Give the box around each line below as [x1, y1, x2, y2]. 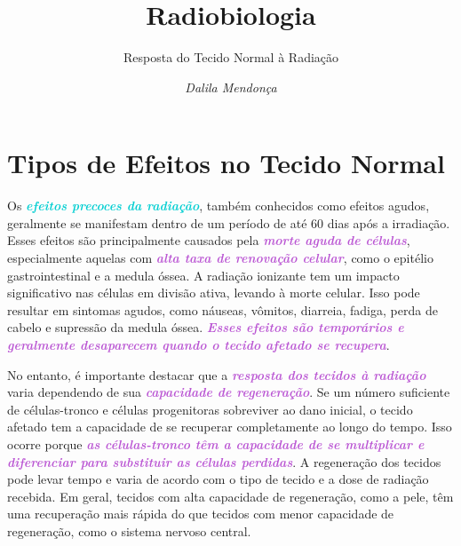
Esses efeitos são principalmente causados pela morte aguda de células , [7, 231, 410, 249]
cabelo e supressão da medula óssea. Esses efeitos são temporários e [7, 318, 404, 336]
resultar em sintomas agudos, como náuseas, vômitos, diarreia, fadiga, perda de [7, 300, 438, 319]
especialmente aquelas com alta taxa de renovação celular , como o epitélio [7, 249, 433, 267]
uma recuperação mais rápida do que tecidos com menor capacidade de [7, 504, 394, 523]
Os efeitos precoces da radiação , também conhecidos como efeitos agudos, [7, 196, 430, 215]
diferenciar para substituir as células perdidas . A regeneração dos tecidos [7, 452, 441, 471]
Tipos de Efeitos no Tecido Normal [7, 145, 445, 181]
